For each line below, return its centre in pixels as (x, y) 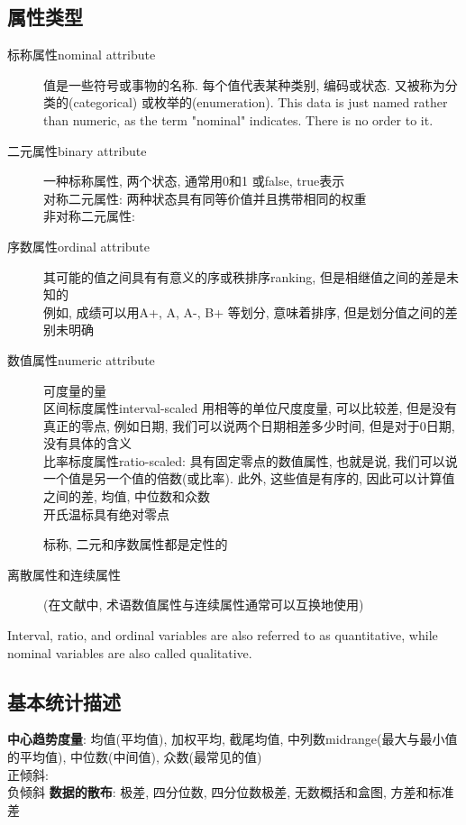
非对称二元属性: (89, 216)
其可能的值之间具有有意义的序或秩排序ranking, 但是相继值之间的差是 (245, 276)
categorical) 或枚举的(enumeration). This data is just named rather (260, 102)
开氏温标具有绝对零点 (106, 513)
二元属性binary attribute (77, 150)
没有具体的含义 (87, 443)
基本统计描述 (64, 701)
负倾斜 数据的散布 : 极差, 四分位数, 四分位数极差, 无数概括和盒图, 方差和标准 (231, 792)
